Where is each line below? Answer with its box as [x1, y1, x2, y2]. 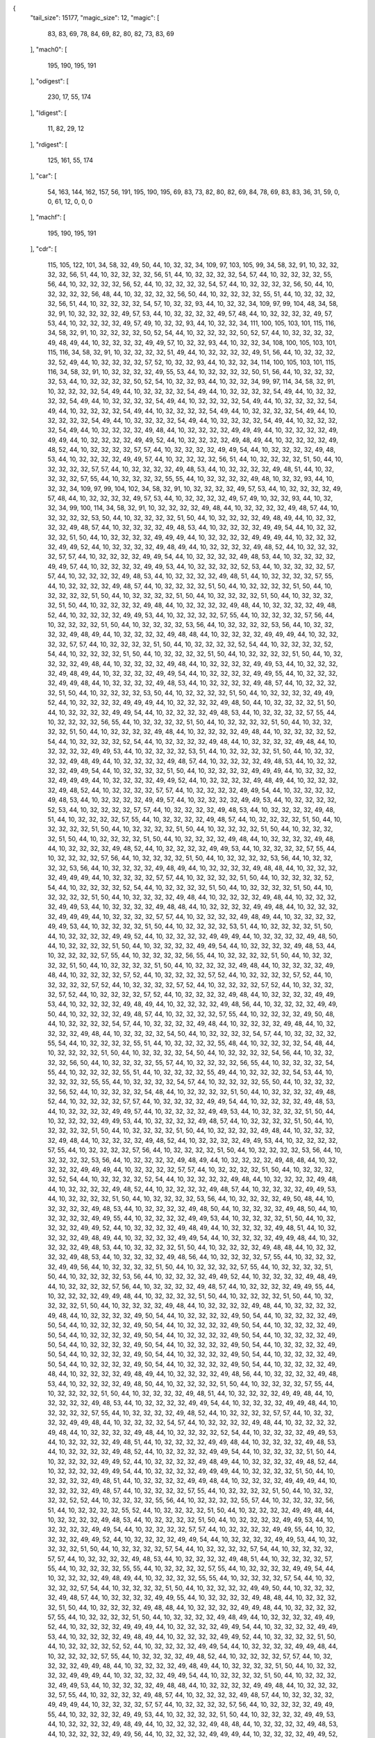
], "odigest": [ [30, 76, 69, 85]
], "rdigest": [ [30, 140, 67, 149]
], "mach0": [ [30, 45, 67, 54]
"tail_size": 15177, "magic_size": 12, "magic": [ [30, 14, 160, 22]
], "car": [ [30, 172, 57, 180]
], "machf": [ [30, 213, 66, 222]
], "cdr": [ [30, 245, 57, 253]
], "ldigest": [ [30, 108, 67, 117]
